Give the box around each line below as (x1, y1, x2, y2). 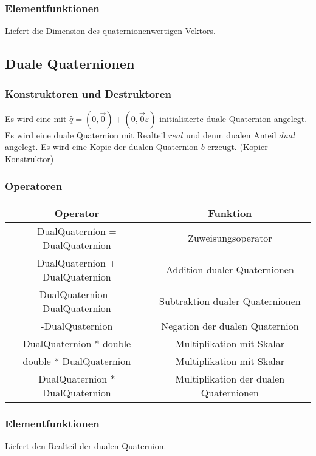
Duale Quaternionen (5, 54, 135, 73)
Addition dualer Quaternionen (165, 262, 294, 277)
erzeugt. (207, 140, 237, 153)
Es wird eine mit (5, 112, 67, 124)
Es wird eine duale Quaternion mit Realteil (5, 128, 166, 141)
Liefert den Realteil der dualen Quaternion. (5, 440, 167, 452)
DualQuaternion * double (22, 336, 131, 350)
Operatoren (5, 178, 63, 193)
